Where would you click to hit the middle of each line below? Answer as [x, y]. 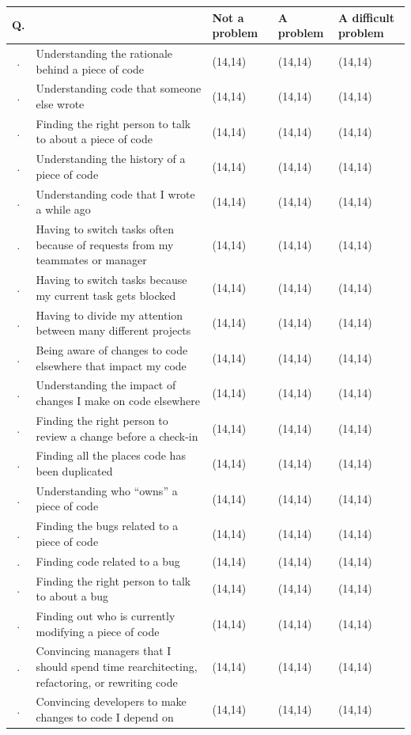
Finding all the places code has [111, 455]
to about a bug [72, 596]
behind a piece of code [90, 68]
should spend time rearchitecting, [117, 666]
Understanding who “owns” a [107, 490]
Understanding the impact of [106, 385]
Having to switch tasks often [105, 229]
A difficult [366, 17]
